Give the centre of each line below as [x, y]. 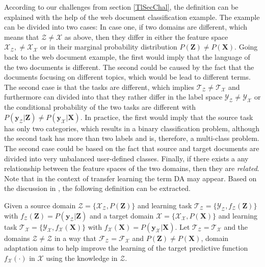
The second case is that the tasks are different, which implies [99, 87]
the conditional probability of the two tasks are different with [100, 107]
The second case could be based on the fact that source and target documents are [132, 148]
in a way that [75, 238]
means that [22, 37]
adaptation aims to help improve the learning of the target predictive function [126, 248]
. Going [246, 47]
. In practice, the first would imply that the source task [167, 117]
